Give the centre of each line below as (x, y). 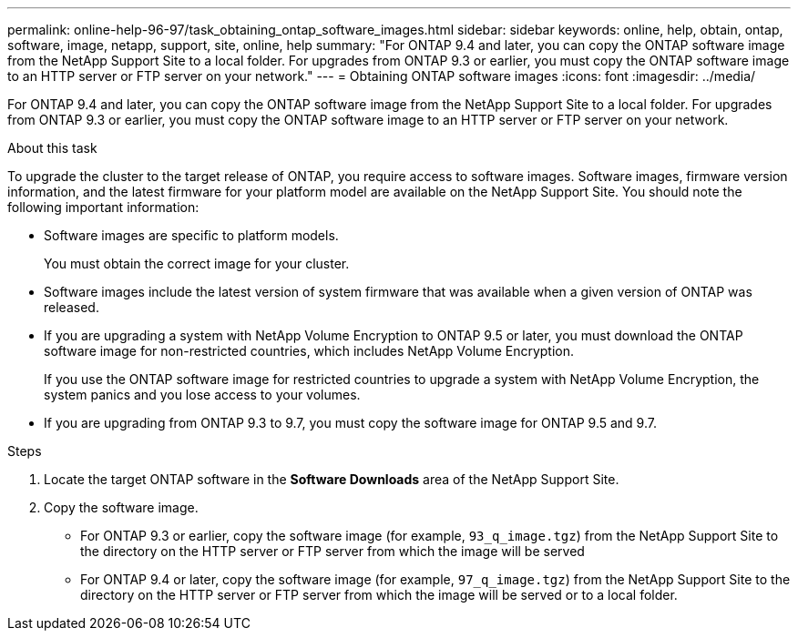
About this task (52, 148)
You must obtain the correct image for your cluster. (197, 263)
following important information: (103, 207)
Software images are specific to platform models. (191, 235)
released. (72, 307)
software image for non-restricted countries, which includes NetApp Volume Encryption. (309, 351)
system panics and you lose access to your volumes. (202, 395)
